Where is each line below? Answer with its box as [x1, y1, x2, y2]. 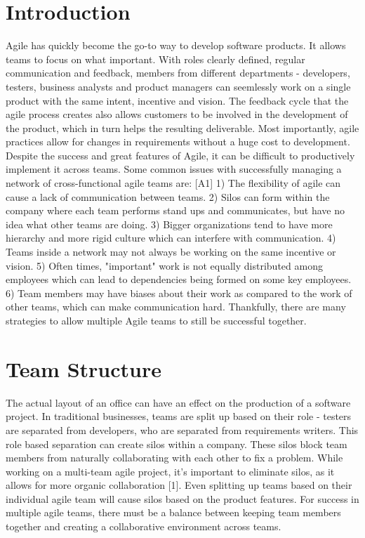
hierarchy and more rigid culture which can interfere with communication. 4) [6, 230, 336, 245]
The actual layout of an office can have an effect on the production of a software [6, 395, 351, 409]
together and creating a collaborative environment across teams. [6, 519, 281, 534]
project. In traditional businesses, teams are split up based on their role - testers [6, 409, 352, 424]
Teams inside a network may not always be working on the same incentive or [6, 244, 336, 259]
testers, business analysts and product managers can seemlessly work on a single [6, 79, 351, 93]
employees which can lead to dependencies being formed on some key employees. [6, 272, 352, 287]
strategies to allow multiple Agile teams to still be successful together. [6, 313, 307, 327]
